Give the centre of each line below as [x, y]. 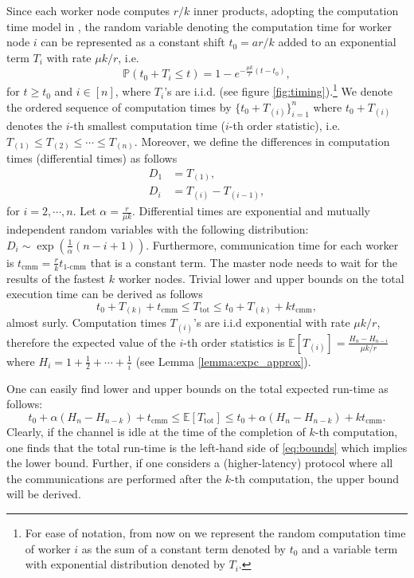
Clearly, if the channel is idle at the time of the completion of [156, 432]
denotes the [35, 125]
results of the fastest [56, 278]
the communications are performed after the [114, 478]
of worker [48, 548]
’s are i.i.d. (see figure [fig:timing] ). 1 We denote [279, 90]
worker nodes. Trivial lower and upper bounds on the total [261, 278]
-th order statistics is [234, 342]
